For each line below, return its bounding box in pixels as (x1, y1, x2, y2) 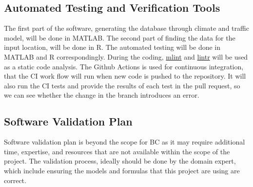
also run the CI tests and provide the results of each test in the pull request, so (4, 80, 240, 90)
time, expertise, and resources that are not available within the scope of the (4, 146, 230, 156)
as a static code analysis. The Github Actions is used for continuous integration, (4, 61, 244, 71)
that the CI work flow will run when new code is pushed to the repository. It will (4, 71, 246, 81)
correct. (4, 175, 26, 185)
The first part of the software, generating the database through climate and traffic (4, 23, 249, 33)
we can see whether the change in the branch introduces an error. (4, 90, 199, 100)
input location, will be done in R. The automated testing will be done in (4, 42, 221, 52)
